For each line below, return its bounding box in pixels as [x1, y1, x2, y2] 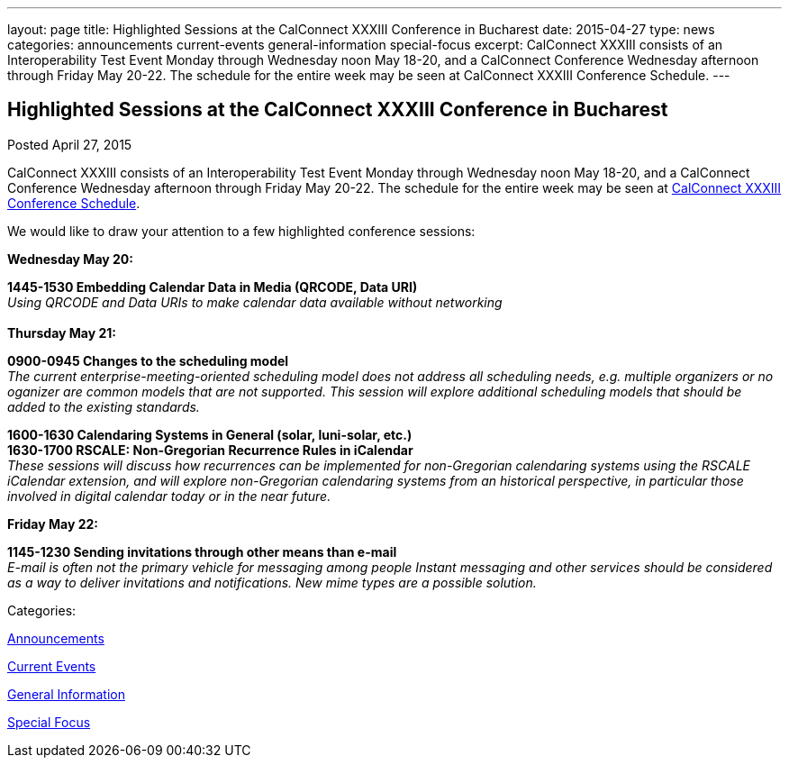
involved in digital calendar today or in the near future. [7, 487, 331, 504]
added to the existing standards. [7, 398, 200, 414]
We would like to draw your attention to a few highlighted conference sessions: [7, 223, 476, 239]
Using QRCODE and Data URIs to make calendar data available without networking [7, 294, 503, 310]
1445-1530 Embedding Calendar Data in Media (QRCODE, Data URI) [7, 278, 418, 295]
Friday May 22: [7, 515, 98, 532]
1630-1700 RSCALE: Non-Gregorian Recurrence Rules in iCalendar [7, 442, 413, 458]
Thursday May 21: [7, 324, 116, 341]
